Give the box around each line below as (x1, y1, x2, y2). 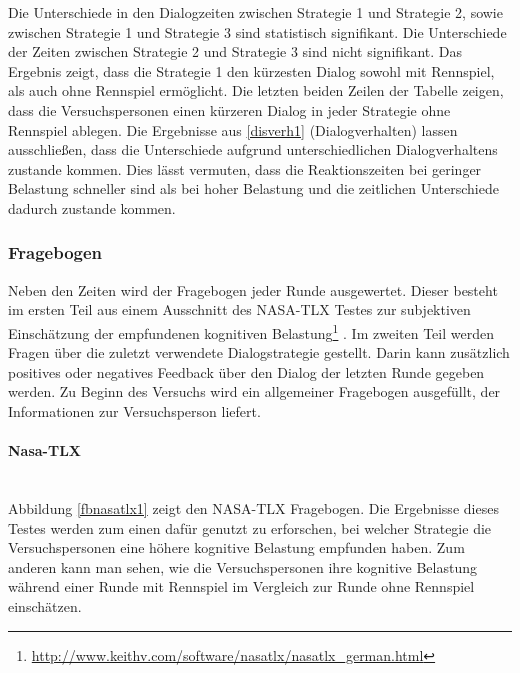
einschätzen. (8, 595, 82, 616)
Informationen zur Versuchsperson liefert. (8, 400, 261, 421)
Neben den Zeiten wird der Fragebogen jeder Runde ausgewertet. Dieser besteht (8, 279, 498, 300)
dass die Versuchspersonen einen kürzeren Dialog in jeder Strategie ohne (8, 99, 451, 120)
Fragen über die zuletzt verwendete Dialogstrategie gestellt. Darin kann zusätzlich (8, 342, 510, 363)
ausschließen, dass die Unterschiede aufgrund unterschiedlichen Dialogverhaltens (8, 139, 498, 160)
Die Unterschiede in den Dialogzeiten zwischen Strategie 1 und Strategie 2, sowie (8, 2, 503, 22)
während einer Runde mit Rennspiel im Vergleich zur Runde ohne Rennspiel (8, 576, 475, 597)
